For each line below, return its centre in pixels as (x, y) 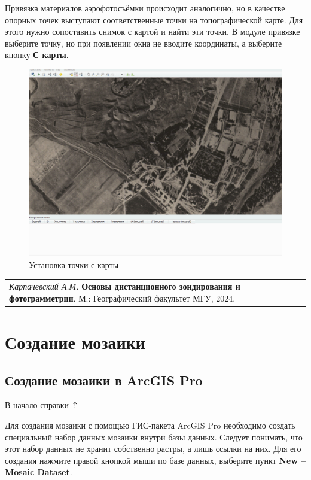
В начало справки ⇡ (42, 405)
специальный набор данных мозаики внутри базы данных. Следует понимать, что (154, 437)
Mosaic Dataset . (39, 472)
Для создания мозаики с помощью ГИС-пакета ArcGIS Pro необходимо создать (150, 425)
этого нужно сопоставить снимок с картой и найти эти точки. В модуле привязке (153, 31)
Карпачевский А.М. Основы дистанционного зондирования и (125, 286)
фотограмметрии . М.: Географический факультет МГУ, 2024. (122, 298)
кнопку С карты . (37, 55)
